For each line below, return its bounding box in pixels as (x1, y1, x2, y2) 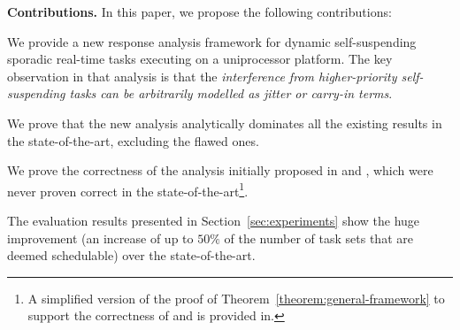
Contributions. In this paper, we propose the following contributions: (7, 3, 392, 20)
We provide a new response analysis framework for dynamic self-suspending (7, 32, 417, 50)
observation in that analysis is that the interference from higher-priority (7, 66, 397, 85)
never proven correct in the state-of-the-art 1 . (7, 179, 249, 200)
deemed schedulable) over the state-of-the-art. (7, 246, 256, 265)
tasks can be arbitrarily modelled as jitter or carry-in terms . (69, 84, 393, 103)
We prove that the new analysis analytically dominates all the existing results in (7, 113, 442, 132)
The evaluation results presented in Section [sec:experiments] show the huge (7, 211, 420, 229)
